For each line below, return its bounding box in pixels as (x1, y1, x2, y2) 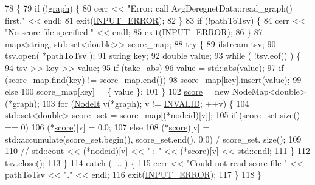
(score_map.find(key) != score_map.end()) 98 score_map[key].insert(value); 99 (5, 73, 302, 86)
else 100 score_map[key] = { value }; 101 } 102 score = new (5, 85, 230, 98)
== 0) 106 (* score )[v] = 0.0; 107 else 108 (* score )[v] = (5, 120, 210, 133)
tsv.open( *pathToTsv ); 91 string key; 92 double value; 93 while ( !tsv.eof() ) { (5, 49, 301, 62)
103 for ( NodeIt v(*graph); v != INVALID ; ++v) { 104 (42, 96, 249, 109)
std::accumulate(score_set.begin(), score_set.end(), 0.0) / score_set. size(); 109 (5, 132, 302, 145)
